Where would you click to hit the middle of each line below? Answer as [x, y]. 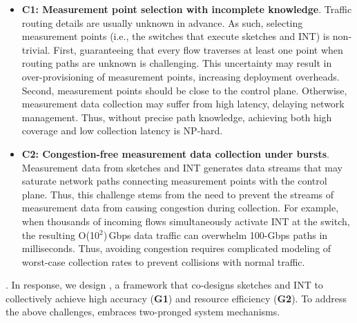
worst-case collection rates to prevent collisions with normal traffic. [163, 261]
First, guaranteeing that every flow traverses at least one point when [198, 49]
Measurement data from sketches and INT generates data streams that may [182, 167]
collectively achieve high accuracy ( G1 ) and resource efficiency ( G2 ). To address [176, 298]
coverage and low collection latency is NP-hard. [122, 131]
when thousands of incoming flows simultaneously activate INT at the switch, [186, 221]
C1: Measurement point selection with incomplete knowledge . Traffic [187, 9]
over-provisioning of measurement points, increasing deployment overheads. [181, 76]
